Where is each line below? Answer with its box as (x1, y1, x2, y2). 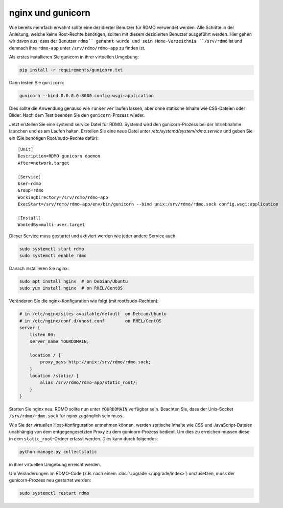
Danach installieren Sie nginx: (9, 265, 69, 272)
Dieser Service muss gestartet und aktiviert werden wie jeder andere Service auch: (9, 233, 177, 239)
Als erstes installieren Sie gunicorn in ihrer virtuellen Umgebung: (9, 54, 139, 60)
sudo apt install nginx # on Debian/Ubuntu (19, 279, 128, 284)
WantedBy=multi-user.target (18, 222, 85, 228)
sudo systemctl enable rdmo (19, 253, 87, 258)
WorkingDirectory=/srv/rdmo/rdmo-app (18, 194, 109, 200)
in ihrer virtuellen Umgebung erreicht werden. (9, 461, 101, 467)
